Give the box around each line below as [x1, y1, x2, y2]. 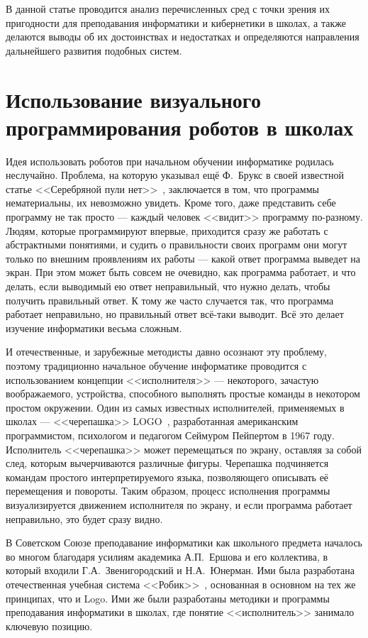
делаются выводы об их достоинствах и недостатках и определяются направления [6, 29, 359, 44]
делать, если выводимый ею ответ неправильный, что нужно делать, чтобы [6, 279, 330, 294]
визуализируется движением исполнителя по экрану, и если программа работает [6, 497, 352, 512]
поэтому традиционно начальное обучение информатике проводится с [6, 358, 307, 373]
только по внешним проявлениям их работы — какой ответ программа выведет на [6, 251, 360, 265]
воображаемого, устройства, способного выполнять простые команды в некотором [6, 386, 360, 401]
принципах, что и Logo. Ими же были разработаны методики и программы [6, 590, 330, 605]
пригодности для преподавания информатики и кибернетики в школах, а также [6, 15, 346, 30]
